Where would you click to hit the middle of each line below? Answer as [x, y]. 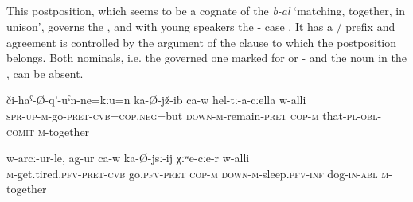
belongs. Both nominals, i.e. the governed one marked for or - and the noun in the [206, 58]
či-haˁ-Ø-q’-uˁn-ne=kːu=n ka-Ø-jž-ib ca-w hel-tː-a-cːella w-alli [156, 100]
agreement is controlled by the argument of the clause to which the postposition [202, 42]
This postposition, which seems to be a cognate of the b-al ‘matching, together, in [206, 11]
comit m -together [48, 131]
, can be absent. [45, 73]
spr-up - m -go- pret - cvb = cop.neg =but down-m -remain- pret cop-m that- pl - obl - [194, 115]
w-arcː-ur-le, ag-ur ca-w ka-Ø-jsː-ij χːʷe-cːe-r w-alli [128, 158]
